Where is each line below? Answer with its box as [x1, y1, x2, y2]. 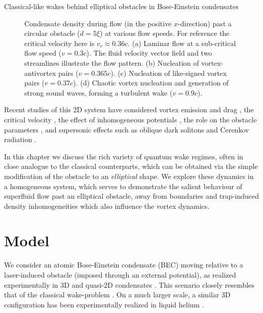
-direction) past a [178, 18, 232, 28]
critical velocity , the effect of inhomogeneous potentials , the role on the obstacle [4, 114, 257, 124]
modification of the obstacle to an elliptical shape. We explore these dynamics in [4, 170, 254, 181]
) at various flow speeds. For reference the [99, 28, 230, 38]
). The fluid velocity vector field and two [86, 48, 212, 58]
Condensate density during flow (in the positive [24, 18, 172, 28]
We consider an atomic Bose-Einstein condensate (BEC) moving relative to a [4, 259, 243, 270]
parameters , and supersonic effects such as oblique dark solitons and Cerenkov [4, 124, 249, 135]
